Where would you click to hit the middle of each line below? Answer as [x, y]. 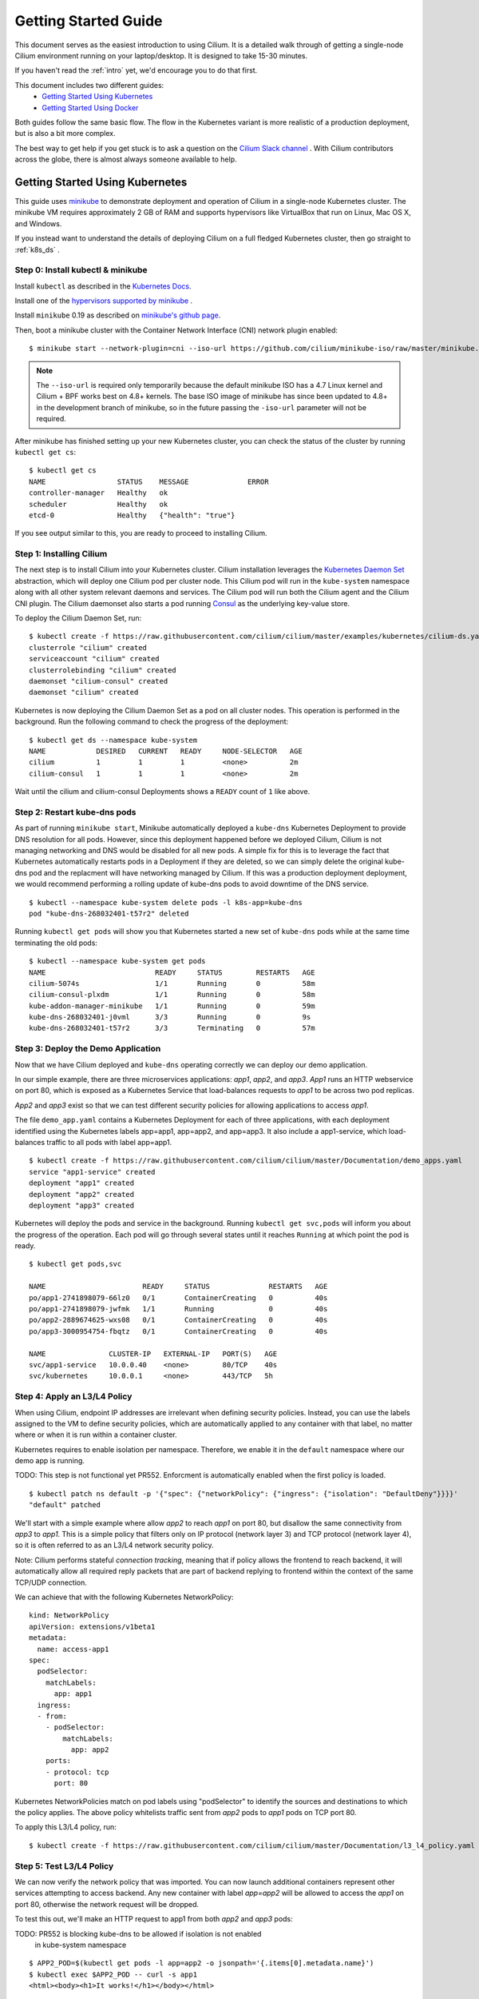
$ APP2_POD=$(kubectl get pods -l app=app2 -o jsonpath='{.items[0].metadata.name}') [202, 1963]
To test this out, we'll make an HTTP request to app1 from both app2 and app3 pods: [154, 1919]
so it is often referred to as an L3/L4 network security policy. [115, 1545]
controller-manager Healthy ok [99, 493]
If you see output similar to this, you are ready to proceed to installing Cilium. [141, 533]
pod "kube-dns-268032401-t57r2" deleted [109, 913]
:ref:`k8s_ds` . [37, 249]
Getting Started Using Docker [90, 107]
